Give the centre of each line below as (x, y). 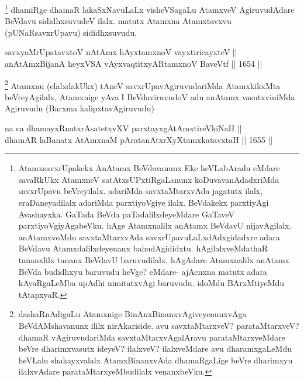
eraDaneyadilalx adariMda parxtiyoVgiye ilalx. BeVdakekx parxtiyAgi (144, 203)
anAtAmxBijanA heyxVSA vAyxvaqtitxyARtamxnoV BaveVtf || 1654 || (134, 64)
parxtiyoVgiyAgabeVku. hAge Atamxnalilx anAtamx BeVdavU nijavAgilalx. (155, 225)
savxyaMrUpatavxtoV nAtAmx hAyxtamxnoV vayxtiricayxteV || (121, 52)
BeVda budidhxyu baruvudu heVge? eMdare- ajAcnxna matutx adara (143, 271)
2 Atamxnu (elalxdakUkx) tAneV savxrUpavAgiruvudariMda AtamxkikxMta (143, 84)
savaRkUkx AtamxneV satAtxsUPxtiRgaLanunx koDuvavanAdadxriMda (149, 179)
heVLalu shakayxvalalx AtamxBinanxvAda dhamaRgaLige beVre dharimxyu (156, 360)
